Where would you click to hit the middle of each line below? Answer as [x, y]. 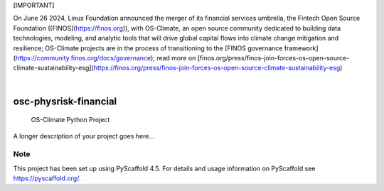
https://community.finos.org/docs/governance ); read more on [106, 58]
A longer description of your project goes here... [84, 136]
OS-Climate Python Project [70, 120]
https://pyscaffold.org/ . [47, 178]
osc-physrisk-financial [65, 101]
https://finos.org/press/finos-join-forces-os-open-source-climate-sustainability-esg [217, 68]
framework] [302, 48]
